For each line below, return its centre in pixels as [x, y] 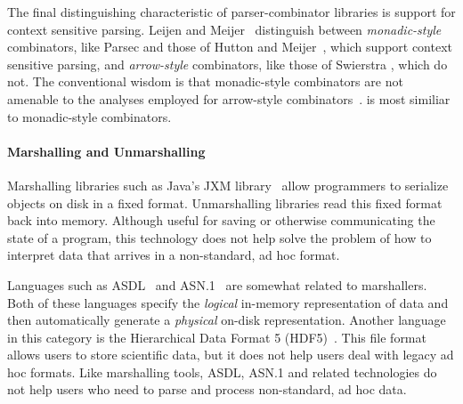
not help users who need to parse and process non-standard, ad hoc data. [207, 389]
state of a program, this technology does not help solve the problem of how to [219, 237]
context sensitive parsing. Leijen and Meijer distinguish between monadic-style [224, 29]
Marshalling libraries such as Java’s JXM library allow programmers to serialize [228, 185]
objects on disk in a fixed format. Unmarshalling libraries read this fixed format [225, 202]
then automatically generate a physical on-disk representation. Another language [227, 320]
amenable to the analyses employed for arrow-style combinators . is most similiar [229, 98]
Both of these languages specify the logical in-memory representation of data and [228, 302]
